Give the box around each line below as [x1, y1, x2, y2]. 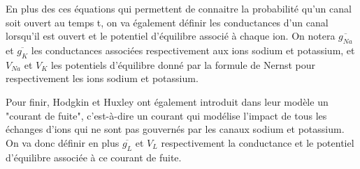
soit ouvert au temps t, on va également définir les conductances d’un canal [6, 15, 329, 29]
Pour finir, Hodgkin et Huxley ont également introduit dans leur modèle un [6, 94, 329, 108]
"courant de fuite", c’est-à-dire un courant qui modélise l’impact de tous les [6, 108, 327, 122]
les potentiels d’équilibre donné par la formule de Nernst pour [50, 57, 316, 72]
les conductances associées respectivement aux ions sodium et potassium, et [31, 42, 355, 57]
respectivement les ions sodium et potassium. [6, 71, 199, 86]
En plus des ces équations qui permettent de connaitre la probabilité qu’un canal [6, 1, 352, 15]
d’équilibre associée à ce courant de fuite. [6, 150, 182, 164]
